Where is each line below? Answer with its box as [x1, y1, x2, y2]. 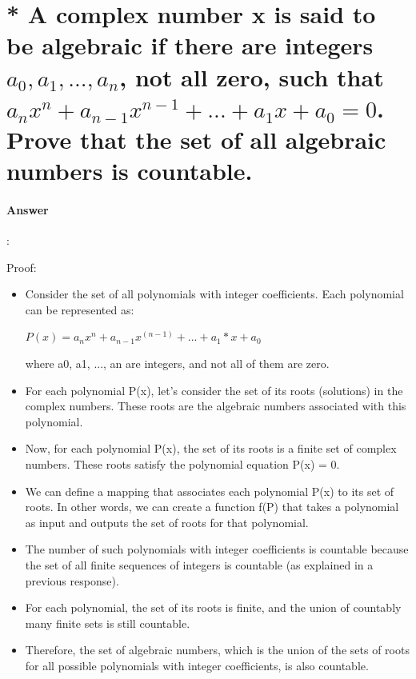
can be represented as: [25, 301, 134, 318]
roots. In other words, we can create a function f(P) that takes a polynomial [25, 498, 399, 515]
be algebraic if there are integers [6, 29, 374, 62]
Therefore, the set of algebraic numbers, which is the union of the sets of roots [25, 641, 410, 658]
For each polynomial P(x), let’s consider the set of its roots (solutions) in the [25, 381, 403, 398]
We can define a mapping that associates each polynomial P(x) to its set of [25, 482, 394, 499]
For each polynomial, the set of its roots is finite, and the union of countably [25, 599, 402, 616]
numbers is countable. [6, 154, 253, 187]
